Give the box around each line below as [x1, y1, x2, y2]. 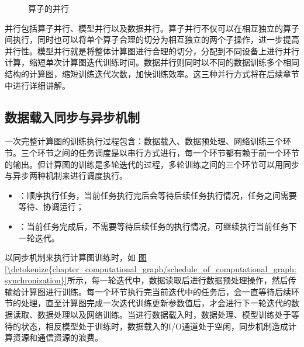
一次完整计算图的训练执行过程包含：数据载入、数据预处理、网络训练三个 [5, 135, 283, 147]
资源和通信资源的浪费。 [12, 331, 103, 343]
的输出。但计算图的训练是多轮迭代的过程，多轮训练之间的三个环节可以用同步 [5, 158, 299, 170]
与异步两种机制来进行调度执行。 [5, 169, 127, 182]
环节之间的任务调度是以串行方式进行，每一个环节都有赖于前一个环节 [37, 146, 299, 158]
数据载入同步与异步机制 [5, 107, 140, 126]
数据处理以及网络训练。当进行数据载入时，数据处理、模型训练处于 [37, 308, 291, 321]
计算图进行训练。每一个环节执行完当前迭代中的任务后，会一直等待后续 [20, 285, 291, 297]
